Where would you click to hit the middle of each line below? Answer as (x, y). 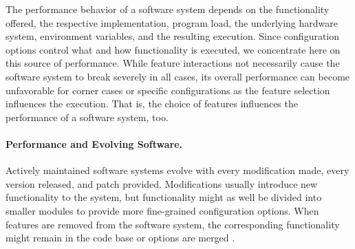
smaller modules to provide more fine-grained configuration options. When (162, 210)
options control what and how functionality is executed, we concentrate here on (173, 49)
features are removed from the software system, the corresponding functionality (173, 224)
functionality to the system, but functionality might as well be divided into (164, 197)
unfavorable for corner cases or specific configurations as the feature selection (168, 90)
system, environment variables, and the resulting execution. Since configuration (173, 36)
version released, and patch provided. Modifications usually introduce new (162, 183)
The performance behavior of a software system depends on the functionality (168, 9)
